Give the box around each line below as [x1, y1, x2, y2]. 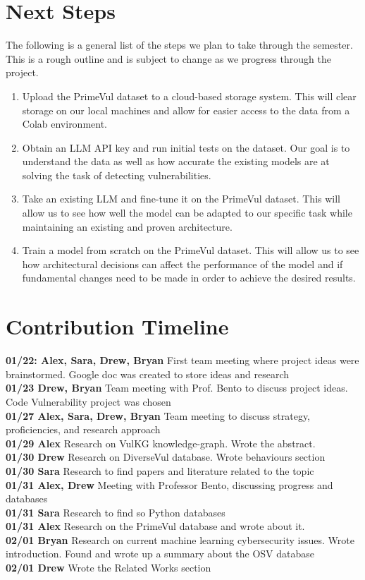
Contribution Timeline [6, 312, 229, 341]
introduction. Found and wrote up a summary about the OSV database [6, 546, 315, 561]
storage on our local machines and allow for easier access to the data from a [22, 102, 350, 117]
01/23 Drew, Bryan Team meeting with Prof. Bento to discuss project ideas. [6, 380, 348, 395]
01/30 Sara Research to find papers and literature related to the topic [6, 463, 314, 478]
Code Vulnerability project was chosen [6, 394, 171, 409]
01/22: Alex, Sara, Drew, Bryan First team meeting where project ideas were [6, 353, 359, 368]
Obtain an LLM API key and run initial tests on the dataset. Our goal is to [22, 140, 350, 155]
